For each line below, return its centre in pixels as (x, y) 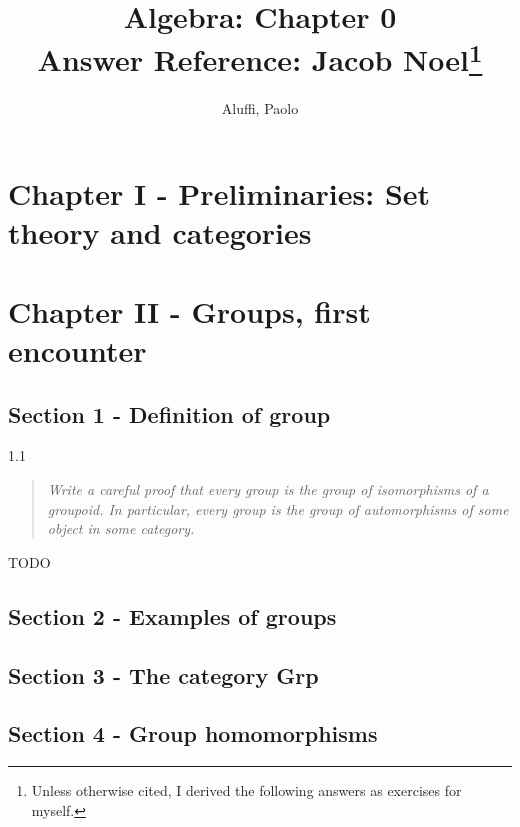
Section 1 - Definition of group (169, 413)
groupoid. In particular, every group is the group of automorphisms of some (278, 508)
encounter (77, 349)
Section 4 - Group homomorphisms (193, 733)
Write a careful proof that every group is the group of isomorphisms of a (268, 488)
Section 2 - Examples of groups (172, 615)
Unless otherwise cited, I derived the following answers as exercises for (246, 790)
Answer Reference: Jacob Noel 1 (260, 57)
